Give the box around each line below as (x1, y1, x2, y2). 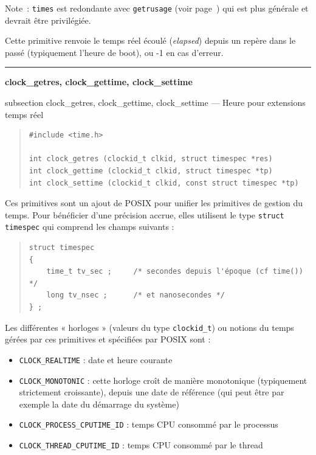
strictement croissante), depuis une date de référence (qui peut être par (19, 386, 284, 398)
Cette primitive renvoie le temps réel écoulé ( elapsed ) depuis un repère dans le (5, 34, 296, 47)
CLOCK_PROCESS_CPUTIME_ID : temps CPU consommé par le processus (19, 418, 278, 431)
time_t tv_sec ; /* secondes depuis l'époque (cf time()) (46, 267, 303, 276)
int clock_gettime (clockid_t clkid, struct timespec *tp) (29, 167, 273, 175)
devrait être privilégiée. (5, 13, 91, 26)
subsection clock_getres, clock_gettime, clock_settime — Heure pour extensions (5, 96, 306, 109)
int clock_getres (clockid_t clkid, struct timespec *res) (29, 155, 273, 164)
